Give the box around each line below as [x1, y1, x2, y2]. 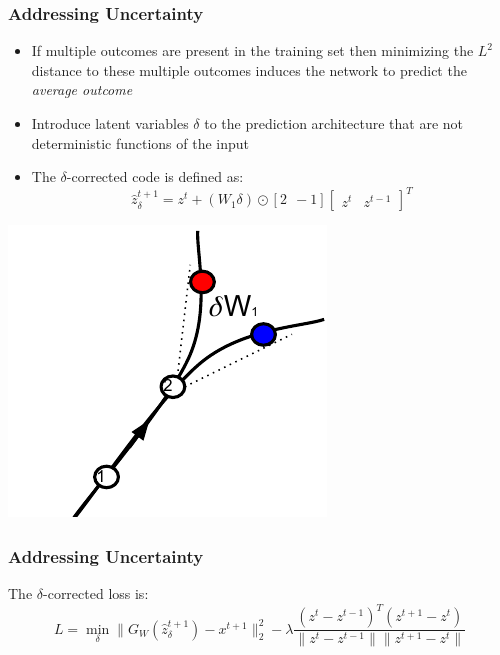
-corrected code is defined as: [66, 166, 244, 187]
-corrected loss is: [43, 583, 149, 604]
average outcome [31, 79, 133, 100]
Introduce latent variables [31, 113, 189, 133]
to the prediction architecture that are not [204, 113, 463, 133]
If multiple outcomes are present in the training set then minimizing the [31, 40, 474, 61]
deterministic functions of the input [31, 132, 250, 153]
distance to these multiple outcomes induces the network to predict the [31, 59, 467, 80]
